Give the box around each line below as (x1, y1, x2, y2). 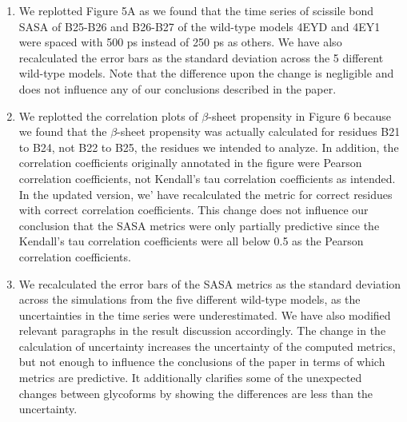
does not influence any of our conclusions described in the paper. (18, 80, 337, 97)
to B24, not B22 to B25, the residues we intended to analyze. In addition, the (18, 138, 399, 155)
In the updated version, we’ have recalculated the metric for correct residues (18, 185, 393, 202)
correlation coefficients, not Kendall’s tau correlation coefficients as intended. (18, 169, 396, 186)
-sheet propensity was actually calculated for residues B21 (117, 123, 401, 140)
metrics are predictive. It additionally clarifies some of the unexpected (18, 369, 362, 386)
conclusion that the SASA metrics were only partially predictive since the (18, 217, 380, 233)
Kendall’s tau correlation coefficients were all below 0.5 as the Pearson (18, 233, 364, 249)
